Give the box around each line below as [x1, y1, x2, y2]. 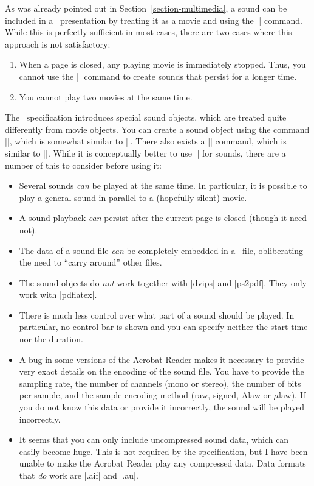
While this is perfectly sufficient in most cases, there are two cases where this [5, 26, 292, 38]
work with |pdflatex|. [19, 288, 97, 301]
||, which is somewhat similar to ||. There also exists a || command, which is [5, 135, 287, 147]
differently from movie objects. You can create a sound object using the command [5, 122, 310, 135]
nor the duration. [19, 333, 83, 345]
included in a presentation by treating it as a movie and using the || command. [5, 13, 302, 26]
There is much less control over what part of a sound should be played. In [19, 308, 295, 321]
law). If [279, 389, 305, 401]
